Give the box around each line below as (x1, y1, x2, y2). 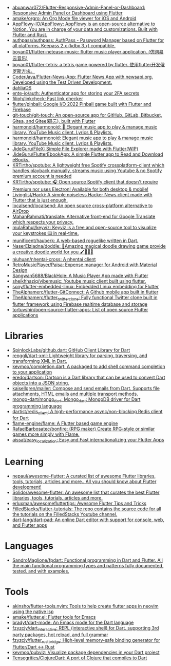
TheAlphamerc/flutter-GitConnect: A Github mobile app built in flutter (12, 289, 159, 295)
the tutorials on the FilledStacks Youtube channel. (12, 511, 118, 517)
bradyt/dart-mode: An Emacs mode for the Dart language (12, 619, 134, 625)
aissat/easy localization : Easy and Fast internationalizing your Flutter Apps (12, 437, 164, 444)
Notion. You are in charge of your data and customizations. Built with (12, 26, 158, 32)
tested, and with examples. (12, 568, 70, 574)
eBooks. (12, 157, 30, 162)
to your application (12, 368, 52, 375)
